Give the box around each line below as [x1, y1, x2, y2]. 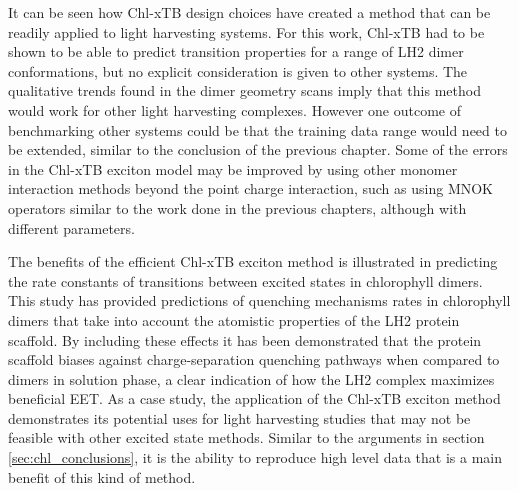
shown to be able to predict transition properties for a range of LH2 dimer [8, 41, 464, 62]
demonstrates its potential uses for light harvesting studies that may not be [8, 407, 471, 428]
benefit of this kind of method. [8, 466, 196, 487]
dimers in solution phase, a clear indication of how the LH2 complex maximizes [8, 368, 495, 389]
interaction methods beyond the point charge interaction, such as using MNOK [8, 178, 494, 199]
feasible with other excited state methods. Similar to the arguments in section [8, 427, 485, 448]
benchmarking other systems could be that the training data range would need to [8, 119, 507, 140]
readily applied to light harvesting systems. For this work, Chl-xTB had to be [8, 21, 485, 42]
